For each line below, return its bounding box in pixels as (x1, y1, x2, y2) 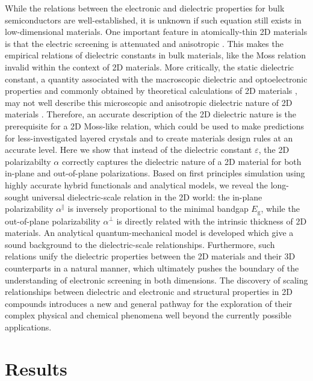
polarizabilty (5, 155, 51, 167)
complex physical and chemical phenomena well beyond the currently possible (5, 309, 291, 321)
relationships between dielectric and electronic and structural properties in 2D (5, 285, 293, 298)
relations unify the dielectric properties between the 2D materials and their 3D (5, 250, 296, 262)
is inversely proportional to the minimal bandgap (67, 202, 249, 215)
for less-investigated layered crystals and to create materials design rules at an (5, 131, 293, 144)
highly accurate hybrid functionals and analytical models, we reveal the (5, 178, 268, 191)
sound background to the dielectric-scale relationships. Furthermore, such (5, 238, 275, 250)
